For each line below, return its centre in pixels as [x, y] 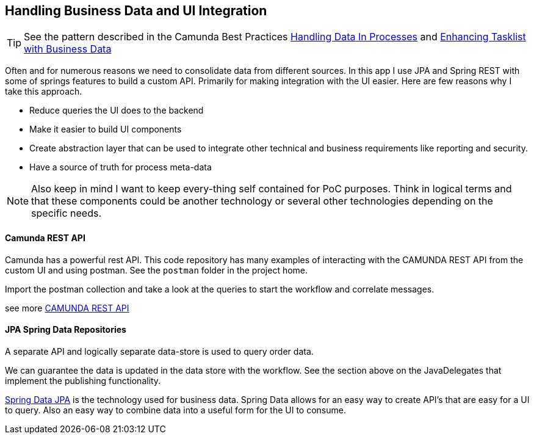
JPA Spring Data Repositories [66, 330]
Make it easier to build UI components [106, 129]
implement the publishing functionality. [83, 380]
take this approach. [44, 92]
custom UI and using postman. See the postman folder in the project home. [157, 270]
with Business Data [68, 49]
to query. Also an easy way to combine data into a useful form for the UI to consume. [175, 410]
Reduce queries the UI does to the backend [117, 111]
